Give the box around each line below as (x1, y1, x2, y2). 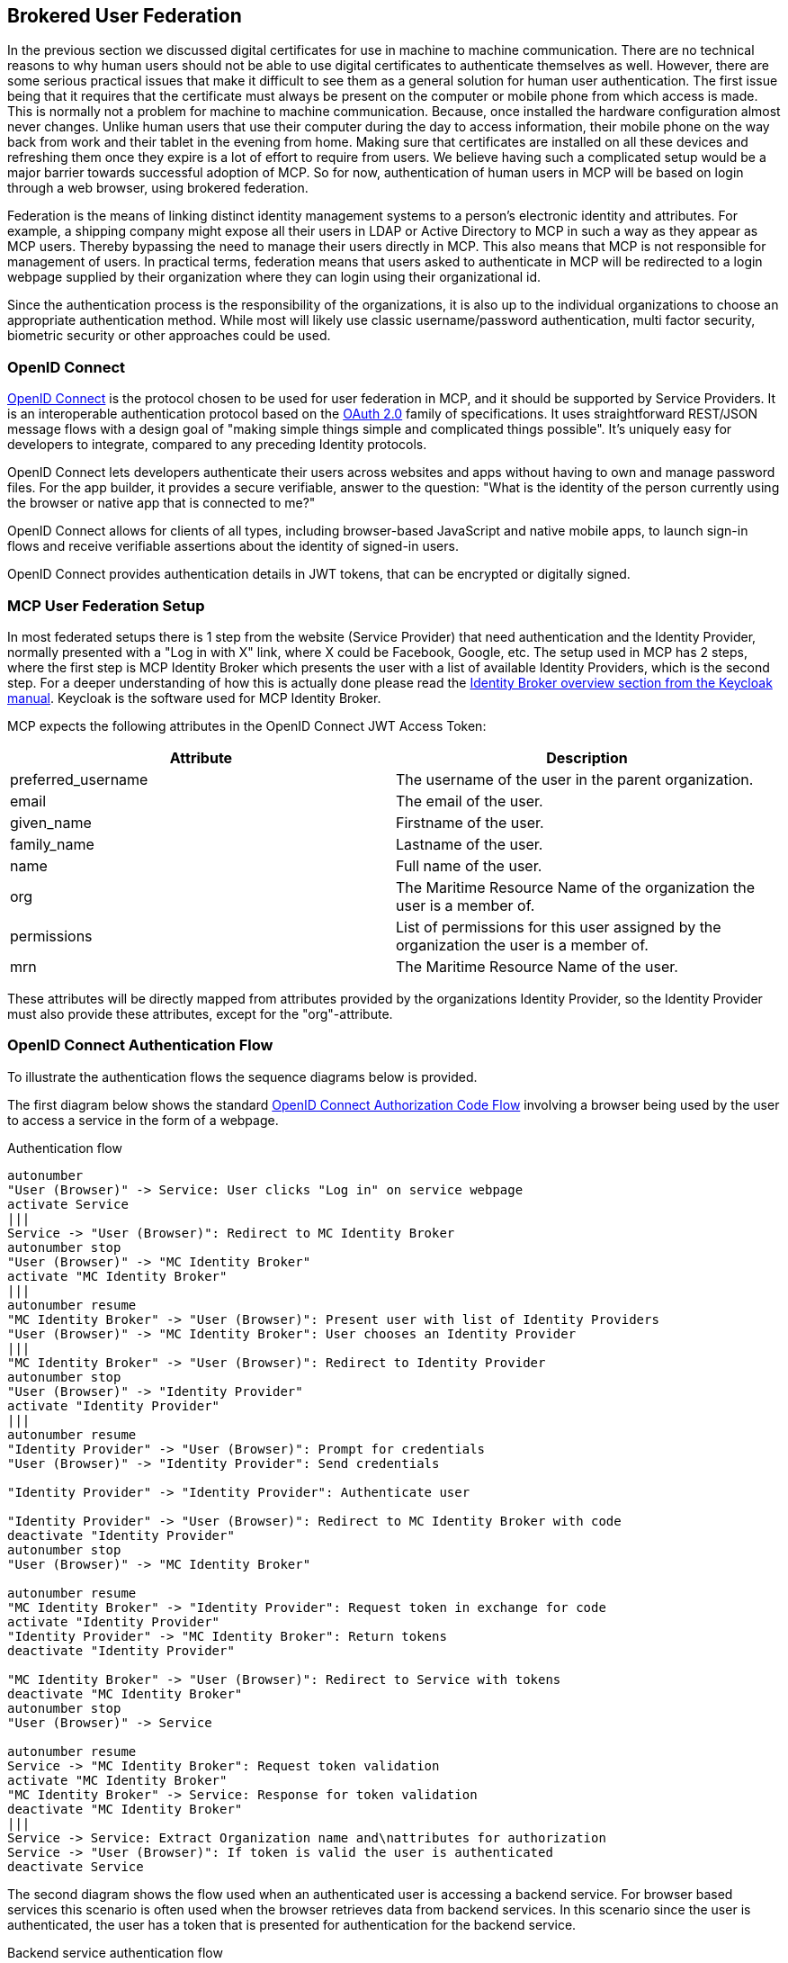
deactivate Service (7, 1859, 144, 1874)
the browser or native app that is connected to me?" (7, 495, 316, 511)
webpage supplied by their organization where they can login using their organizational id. (7, 269, 542, 285)
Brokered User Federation (7, 5, 242, 27)
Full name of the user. (396, 856, 542, 875)
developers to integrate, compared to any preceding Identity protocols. (7, 437, 427, 453)
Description (546, 748, 628, 767)
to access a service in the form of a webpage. (7, 1112, 279, 1128)
